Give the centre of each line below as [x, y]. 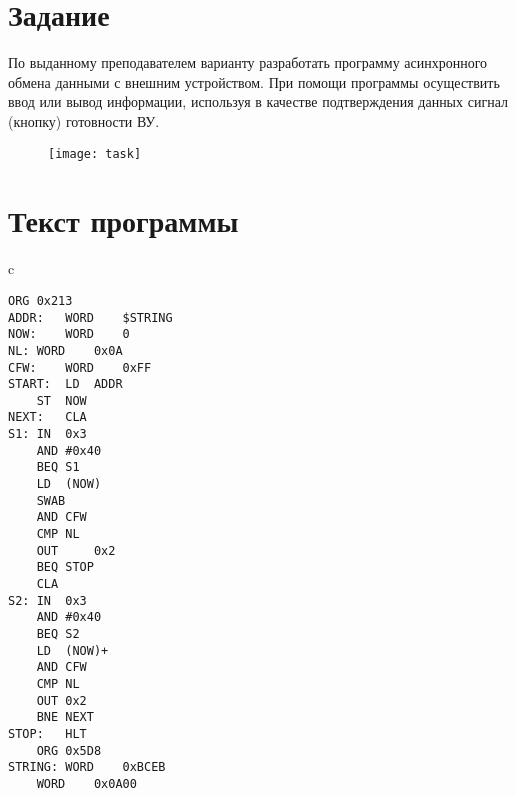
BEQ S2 [58, 634]
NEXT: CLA [47, 417]
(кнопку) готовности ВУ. [84, 120]
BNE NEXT [65, 717]
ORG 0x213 [40, 300]
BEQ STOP [65, 567]
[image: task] [95, 153]
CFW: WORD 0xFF [80, 367]
